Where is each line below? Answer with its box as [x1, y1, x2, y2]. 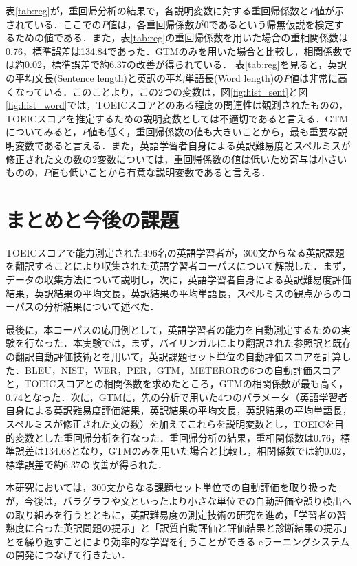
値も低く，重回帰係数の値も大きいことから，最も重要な [88, 124, 338, 139]
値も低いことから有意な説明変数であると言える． [50, 165, 271, 179]
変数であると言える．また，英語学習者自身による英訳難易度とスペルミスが [14, 138, 351, 152]
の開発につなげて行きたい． [6, 547, 131, 562]
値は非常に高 [290, 70, 348, 85]
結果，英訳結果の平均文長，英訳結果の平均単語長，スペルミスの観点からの [6, 285, 343, 300]
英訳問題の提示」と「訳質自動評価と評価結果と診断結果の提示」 [63, 521, 352, 535]
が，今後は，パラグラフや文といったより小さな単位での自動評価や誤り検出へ [6, 493, 351, 508]
